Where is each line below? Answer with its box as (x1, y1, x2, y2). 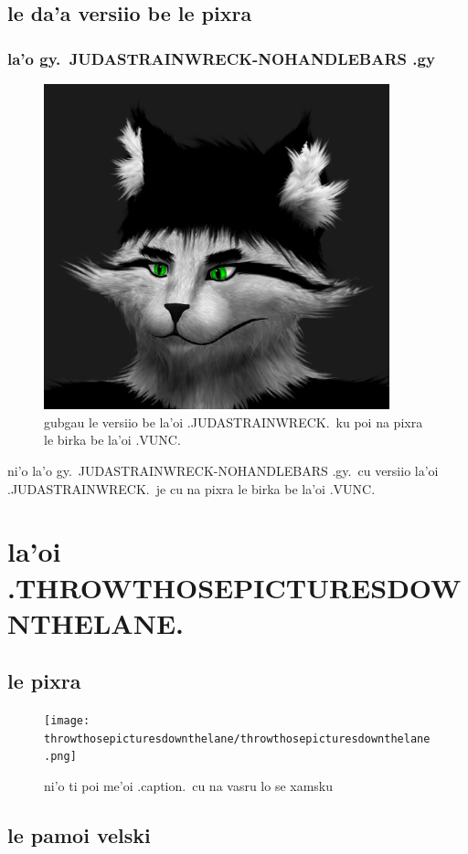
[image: (44, 714, 90, 728)
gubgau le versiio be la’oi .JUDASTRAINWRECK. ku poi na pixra (44, 412, 423, 431)
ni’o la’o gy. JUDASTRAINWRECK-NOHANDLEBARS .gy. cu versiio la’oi (7, 460, 439, 480)
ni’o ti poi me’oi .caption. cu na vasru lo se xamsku (44, 776, 334, 796)
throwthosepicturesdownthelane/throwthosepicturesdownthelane (44, 732, 431, 745)
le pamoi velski (7, 821, 151, 849)
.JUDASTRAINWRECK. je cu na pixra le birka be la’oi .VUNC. (7, 479, 376, 498)
